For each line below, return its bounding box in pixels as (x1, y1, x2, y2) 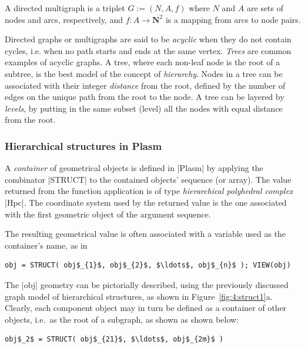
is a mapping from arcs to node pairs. (165, 13, 301, 25)
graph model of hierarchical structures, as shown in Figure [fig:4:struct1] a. (5, 290, 273, 302)
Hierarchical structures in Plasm (5, 138, 162, 153)
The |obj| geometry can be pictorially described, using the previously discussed (5, 278, 289, 290)
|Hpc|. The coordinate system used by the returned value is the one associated (5, 196, 287, 208)
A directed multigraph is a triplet (5, 2, 125, 14)
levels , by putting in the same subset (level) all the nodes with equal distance (5, 102, 283, 114)
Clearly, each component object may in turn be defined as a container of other (5, 302, 287, 314)
